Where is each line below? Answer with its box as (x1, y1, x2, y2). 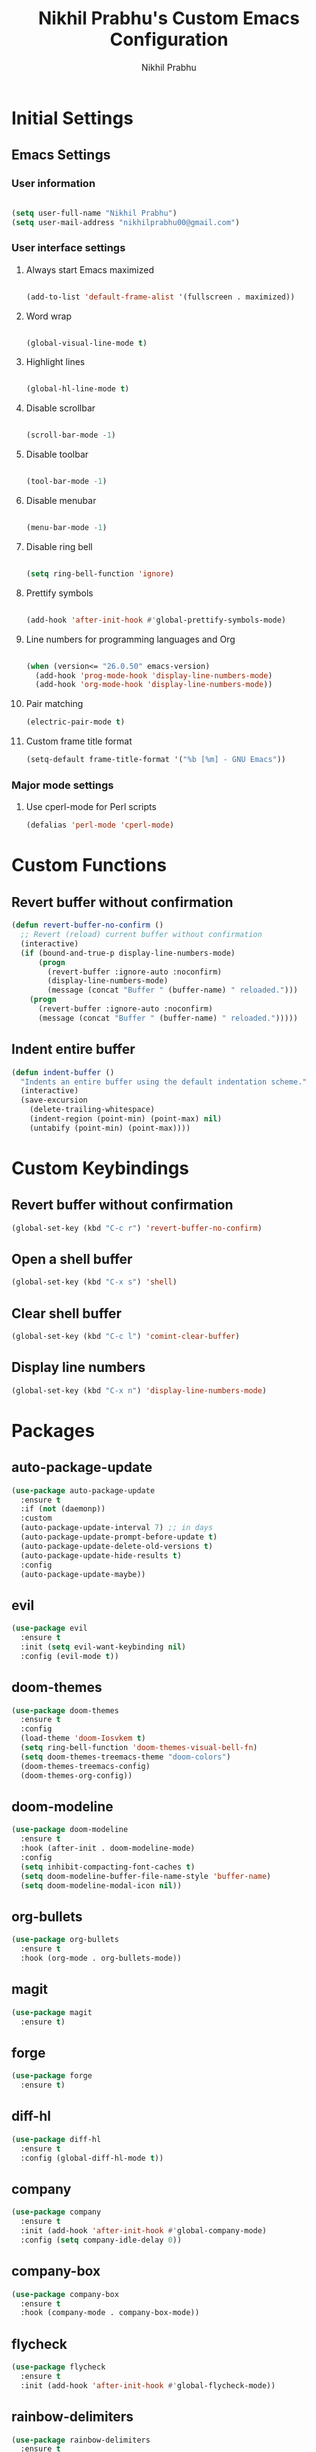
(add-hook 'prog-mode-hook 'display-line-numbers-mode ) (35, 670, 273, 681)
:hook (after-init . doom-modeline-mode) (20, 1843, 196, 1854)
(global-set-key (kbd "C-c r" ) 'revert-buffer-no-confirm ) (11, 1223, 263, 1233)
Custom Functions (11, 854, 168, 877)
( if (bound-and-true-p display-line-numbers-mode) (20, 948, 236, 958)
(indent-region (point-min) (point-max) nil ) (29, 1114, 223, 1124)
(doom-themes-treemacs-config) (20, 1761, 151, 1771)
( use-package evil (11, 1623, 88, 1634)
